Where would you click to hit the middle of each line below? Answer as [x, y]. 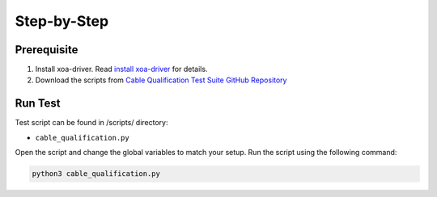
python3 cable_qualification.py [96, 174]
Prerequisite [47, 50]
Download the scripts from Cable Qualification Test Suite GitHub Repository [161, 80]
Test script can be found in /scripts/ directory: [91, 123]
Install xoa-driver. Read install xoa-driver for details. [121, 69]
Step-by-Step [62, 21]
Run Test [38, 104]
